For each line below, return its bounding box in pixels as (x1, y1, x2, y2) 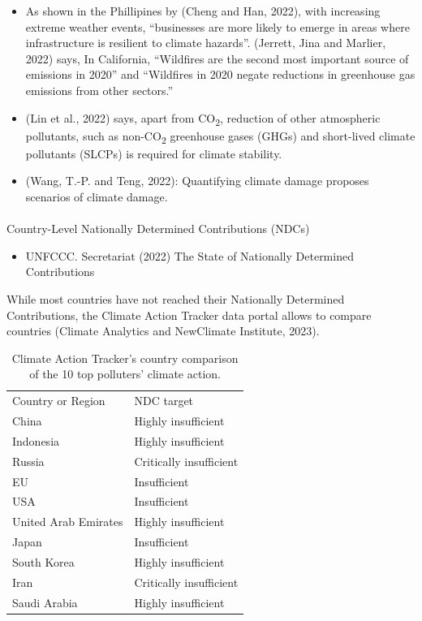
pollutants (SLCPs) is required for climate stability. (25, 144, 282, 162)
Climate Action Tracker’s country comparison (11, 349, 239, 366)
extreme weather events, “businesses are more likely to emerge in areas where (25, 18, 410, 35)
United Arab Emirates (12, 513, 123, 530)
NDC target (134, 392, 194, 409)
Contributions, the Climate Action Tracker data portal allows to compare (6, 306, 372, 323)
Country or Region (12, 392, 105, 409)
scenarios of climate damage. (25, 188, 168, 205)
